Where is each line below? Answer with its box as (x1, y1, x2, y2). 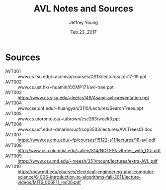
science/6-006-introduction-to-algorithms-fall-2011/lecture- (17, 174, 141, 180)
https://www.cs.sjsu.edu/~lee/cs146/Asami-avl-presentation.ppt (17, 95, 149, 100)
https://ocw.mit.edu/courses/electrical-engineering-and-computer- (17, 169, 156, 175)
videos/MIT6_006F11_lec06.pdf (17, 179, 81, 185)
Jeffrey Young (69, 19, 98, 25)
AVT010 (5, 163, 21, 169)
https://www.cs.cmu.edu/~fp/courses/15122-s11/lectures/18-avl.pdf (17, 137, 156, 143)
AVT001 (5, 68, 21, 74)
